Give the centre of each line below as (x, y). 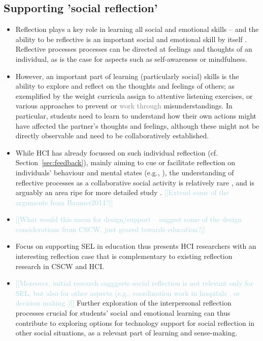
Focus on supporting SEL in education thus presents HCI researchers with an (136, 246)
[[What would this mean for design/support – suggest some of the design (128, 219)
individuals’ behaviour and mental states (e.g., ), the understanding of (125, 172)
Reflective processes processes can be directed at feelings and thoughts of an (134, 49)
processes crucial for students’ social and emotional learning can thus (123, 313)
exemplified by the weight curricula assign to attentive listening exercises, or (134, 96)
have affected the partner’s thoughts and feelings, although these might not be (137, 125)
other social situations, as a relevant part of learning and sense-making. (126, 333)
